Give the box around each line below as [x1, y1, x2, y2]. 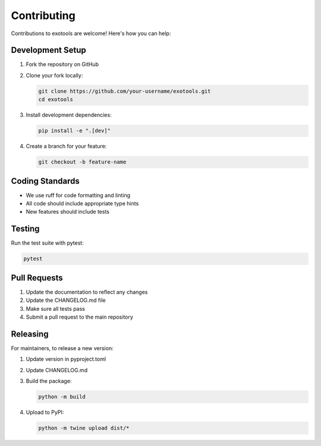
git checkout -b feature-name [38, 158, 127, 166]
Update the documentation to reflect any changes [26, 288, 148, 295]
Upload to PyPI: [26, 408, 64, 416]
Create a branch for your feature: [26, 143, 107, 150]
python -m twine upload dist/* [38, 425, 130, 432]
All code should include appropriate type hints [26, 200, 139, 207]
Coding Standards [11, 176, 80, 186]
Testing [11, 224, 40, 234]
